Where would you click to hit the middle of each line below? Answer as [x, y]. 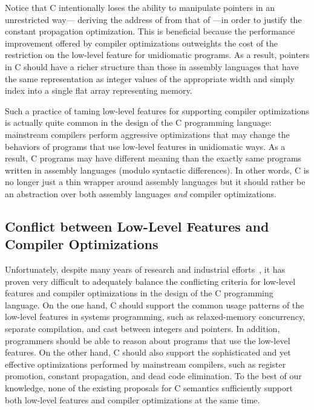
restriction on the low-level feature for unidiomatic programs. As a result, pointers [157, 55]
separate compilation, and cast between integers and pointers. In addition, [142, 329]
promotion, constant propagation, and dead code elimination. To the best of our [153, 376]
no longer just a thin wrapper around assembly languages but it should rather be [155, 182]
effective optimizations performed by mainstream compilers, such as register [146, 364]
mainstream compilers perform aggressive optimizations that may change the [147, 134]
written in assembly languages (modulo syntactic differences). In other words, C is [157, 170]
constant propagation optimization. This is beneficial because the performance [150, 31]
